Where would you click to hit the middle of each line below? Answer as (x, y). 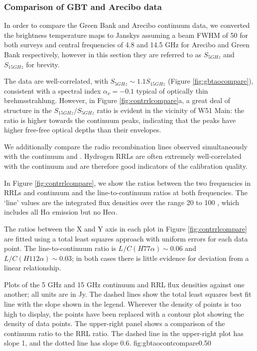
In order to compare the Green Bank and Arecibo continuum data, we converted (127, 25)
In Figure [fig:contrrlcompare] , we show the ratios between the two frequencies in (128, 182)
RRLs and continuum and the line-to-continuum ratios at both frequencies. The (126, 192)
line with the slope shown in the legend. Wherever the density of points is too (123, 304)
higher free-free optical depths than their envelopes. (83, 130)
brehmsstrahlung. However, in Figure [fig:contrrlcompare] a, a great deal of (117, 100)
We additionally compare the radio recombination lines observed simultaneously (126, 146)
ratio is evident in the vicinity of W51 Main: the (171, 110)
